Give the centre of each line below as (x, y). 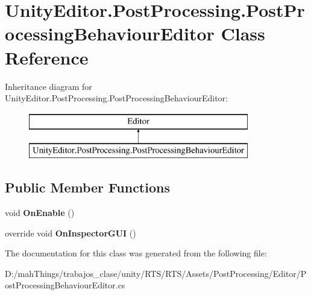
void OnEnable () (40, 213)
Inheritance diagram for (49, 86)
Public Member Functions (87, 187)
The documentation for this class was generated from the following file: (136, 253)
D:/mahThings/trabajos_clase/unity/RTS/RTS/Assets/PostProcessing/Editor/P (156, 273)
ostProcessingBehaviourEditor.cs (65, 285)
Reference (47, 57)
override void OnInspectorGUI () (71, 233)
